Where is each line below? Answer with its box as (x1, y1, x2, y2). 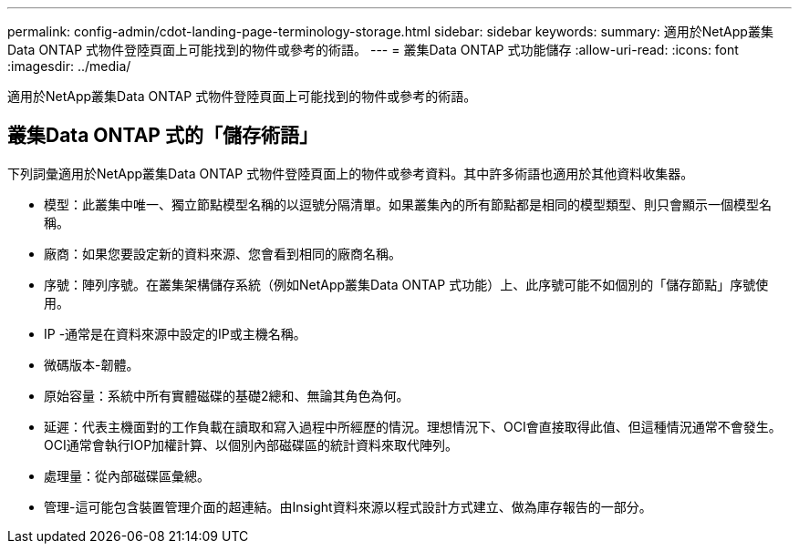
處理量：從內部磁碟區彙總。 (44, 467, 210, 484)
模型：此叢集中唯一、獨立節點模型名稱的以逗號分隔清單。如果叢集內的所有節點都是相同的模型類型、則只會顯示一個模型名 (44, 196, 772, 212)
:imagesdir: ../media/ (7, 58, 131, 74)
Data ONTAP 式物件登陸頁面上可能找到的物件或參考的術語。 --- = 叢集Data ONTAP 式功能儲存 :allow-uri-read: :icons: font (7, 42, 739, 57)
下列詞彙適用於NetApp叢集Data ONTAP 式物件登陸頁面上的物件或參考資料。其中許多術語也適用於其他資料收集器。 (7, 165, 694, 181)
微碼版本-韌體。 (44, 356, 140, 372)
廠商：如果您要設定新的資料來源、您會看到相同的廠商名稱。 (44, 245, 401, 261)
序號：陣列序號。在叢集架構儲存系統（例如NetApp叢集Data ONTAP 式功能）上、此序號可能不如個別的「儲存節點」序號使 (44, 276, 769, 292)
